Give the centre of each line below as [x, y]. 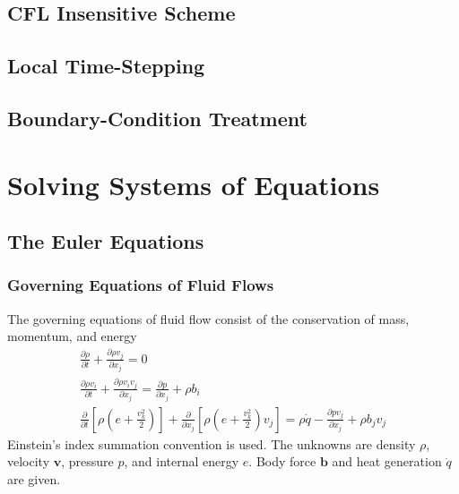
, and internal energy [182, 461]
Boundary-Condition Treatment [157, 118]
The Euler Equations [106, 241]
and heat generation [387, 461]
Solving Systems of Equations [194, 184]
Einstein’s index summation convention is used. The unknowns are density [212, 443]
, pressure [87, 461]
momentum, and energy [72, 336]
